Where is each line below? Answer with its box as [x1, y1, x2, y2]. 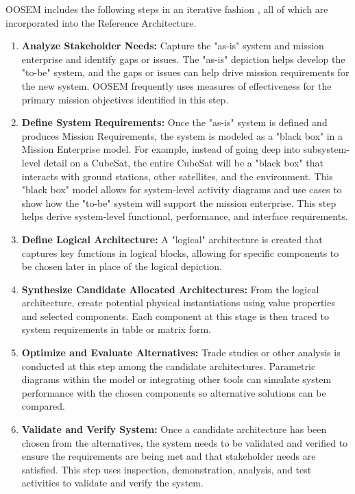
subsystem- [303, 142, 350, 156]
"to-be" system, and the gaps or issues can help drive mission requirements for [21, 65, 350, 79]
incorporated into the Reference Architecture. [5, 15, 197, 29]
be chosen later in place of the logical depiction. [21, 259, 222, 273]
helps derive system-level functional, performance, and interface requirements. [21, 209, 348, 223]
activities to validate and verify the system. [21, 476, 204, 490]
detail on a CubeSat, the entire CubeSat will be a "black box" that [43, 155, 324, 169]
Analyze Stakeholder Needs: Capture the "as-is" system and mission [21, 38, 324, 53]
